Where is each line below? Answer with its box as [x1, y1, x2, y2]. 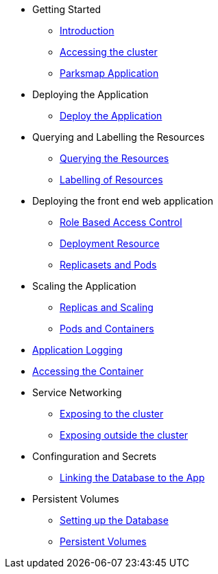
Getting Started [32, 3, 101, 15]
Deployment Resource [60, 238, 160, 249]
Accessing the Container [32, 365, 144, 377]
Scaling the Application [32, 280, 136, 292]
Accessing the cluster [60, 46, 158, 58]
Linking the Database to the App [60, 472, 205, 483]
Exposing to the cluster [60, 408, 164, 420]
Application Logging [32, 344, 123, 356]
